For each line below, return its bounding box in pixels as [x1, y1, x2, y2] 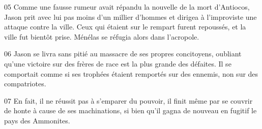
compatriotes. [4, 78, 46, 89]
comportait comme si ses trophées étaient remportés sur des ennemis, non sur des [4, 68, 258, 79]
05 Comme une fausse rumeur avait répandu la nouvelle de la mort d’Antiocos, [4, 2, 250, 12]
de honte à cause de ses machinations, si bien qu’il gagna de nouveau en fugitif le [4, 105, 257, 116]
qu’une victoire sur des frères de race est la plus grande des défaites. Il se [4, 58, 231, 69]
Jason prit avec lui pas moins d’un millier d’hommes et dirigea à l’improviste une [4, 11, 257, 22]
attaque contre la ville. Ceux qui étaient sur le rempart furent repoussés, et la [4, 21, 246, 32]
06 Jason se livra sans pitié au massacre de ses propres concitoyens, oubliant [4, 48, 242, 59]
